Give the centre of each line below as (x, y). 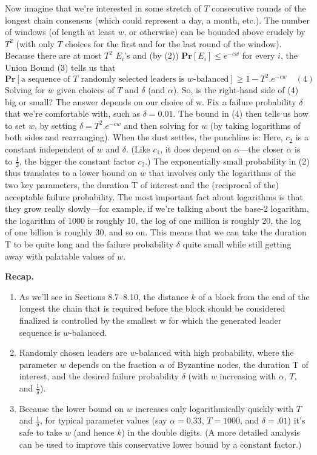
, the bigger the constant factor (77, 161)
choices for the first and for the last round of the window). (173, 43)
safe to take (41, 432)
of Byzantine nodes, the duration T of (238, 364)
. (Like (138, 149)
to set (15, 125)
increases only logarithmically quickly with (215, 408)
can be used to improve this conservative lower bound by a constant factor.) (160, 444)
